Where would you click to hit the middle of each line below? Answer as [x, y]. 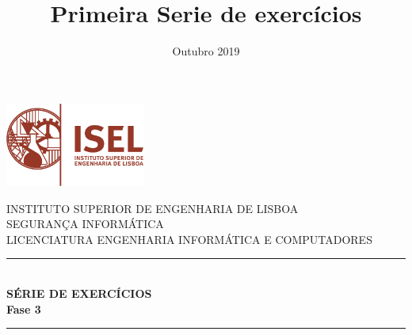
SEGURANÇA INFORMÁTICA [85, 224]
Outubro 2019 [206, 51]
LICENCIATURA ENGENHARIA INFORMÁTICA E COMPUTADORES [189, 239]
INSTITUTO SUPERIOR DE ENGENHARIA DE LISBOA [153, 208]
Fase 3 [24, 308]
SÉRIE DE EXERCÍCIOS [79, 293]
